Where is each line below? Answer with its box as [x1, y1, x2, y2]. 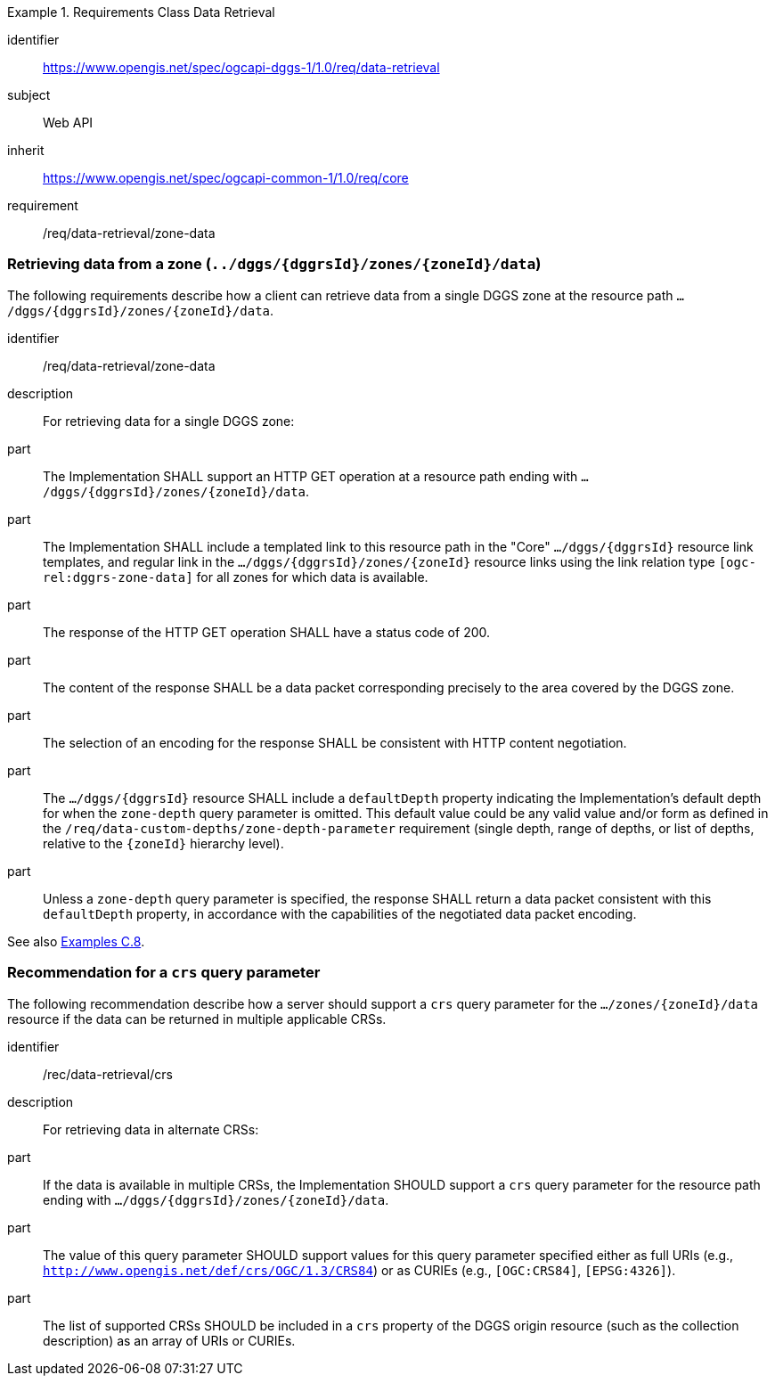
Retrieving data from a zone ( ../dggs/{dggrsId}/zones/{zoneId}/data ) [7, 255, 542, 274]
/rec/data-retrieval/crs [43, 1066, 173, 1082]
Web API [43, 115, 94, 130]
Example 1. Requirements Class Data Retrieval [7, 4, 275, 20]
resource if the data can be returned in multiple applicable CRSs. [7, 1011, 387, 1027]
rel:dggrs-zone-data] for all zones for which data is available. [43, 569, 428, 585]
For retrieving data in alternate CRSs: [43, 1121, 259, 1137]
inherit [7, 143, 45, 158]
